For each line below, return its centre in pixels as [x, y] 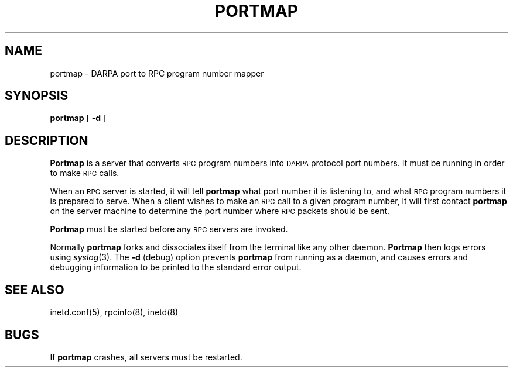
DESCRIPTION [47, 140]
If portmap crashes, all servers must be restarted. [146, 357]
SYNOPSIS [37, 96]
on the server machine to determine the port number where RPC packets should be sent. [220, 211]
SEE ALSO [35, 290]
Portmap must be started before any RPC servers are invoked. [169, 229]
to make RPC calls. [85, 173]
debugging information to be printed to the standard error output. [176, 267]
